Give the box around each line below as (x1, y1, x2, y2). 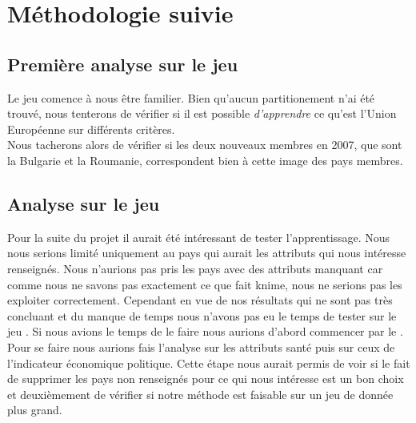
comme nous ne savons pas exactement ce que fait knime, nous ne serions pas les (7, 276, 402, 292)
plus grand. (7, 401, 62, 418)
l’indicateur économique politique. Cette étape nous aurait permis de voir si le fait (7, 354, 410, 371)
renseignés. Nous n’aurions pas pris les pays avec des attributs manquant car (7, 260, 383, 276)
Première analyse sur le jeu (7, 51, 238, 76)
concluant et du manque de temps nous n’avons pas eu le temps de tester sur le (7, 307, 397, 324)
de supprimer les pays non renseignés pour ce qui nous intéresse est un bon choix (7, 370, 404, 387)
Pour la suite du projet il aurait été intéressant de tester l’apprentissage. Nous (7, 228, 390, 245)
